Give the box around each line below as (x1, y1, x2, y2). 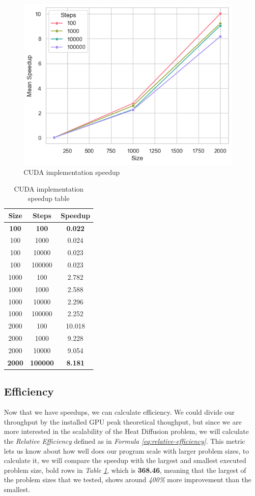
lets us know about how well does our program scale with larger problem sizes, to (4, 445, 249, 456)
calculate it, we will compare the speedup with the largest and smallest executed (4, 455, 247, 465)
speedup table (28, 193, 70, 203)
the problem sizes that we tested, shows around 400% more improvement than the (4, 474, 252, 485)
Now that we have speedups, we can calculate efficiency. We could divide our (4, 407, 235, 417)
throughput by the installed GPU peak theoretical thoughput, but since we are (4, 416, 242, 427)
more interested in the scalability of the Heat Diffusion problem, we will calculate (4, 426, 249, 436)
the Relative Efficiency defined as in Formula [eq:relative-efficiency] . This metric (4, 435, 245, 446)
